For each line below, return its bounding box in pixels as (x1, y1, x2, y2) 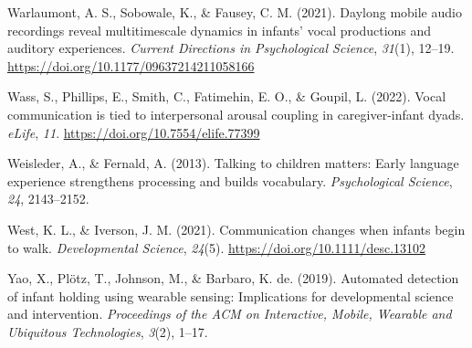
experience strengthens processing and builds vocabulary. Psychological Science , (7, 171, 453, 190)
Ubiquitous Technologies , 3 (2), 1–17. (7, 322, 208, 341)
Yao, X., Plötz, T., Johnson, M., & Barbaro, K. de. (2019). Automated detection (7, 269, 459, 288)
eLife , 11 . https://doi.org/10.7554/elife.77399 (7, 122, 260, 142)
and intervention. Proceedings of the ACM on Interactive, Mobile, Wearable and (7, 304, 452, 323)
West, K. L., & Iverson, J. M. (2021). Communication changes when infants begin (7, 219, 466, 238)
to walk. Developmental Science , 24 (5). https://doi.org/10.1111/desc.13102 (7, 237, 426, 257)
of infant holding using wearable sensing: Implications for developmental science (7, 286, 454, 305)
